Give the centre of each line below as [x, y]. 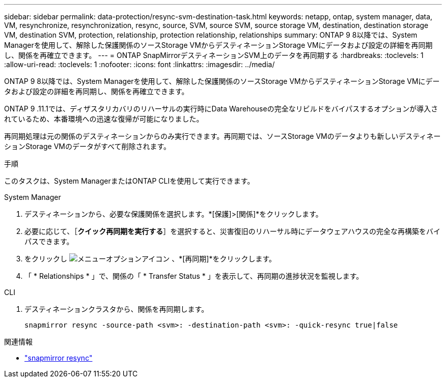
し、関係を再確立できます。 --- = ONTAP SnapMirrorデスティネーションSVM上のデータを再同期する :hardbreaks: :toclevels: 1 [214, 55]
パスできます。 [49, 241]
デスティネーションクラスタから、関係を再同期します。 [117, 309]
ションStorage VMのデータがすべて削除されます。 [88, 146]
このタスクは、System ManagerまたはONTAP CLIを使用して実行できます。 [129, 181]
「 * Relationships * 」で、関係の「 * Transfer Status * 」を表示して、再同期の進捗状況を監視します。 [194, 276]
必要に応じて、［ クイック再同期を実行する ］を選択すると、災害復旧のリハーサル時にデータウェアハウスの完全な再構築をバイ [232, 231]
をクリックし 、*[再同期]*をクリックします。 [150, 259]
